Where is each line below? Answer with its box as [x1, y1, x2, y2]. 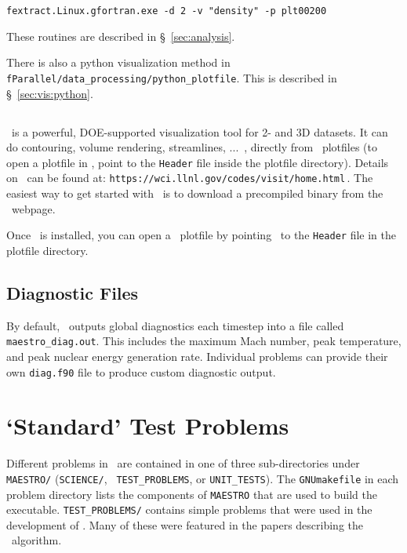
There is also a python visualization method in [6, 54, 231, 71]
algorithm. [11, 532, 62, 548]
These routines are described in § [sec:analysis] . [6, 27, 235, 44]
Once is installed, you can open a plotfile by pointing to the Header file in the [6, 227, 396, 243]
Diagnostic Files [6, 280, 139, 304]
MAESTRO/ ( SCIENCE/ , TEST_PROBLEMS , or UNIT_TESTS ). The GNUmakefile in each [6, 470, 399, 486]
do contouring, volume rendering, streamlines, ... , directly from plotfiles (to [6, 139, 377, 155]
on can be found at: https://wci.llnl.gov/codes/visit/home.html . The [6, 169, 373, 186]
